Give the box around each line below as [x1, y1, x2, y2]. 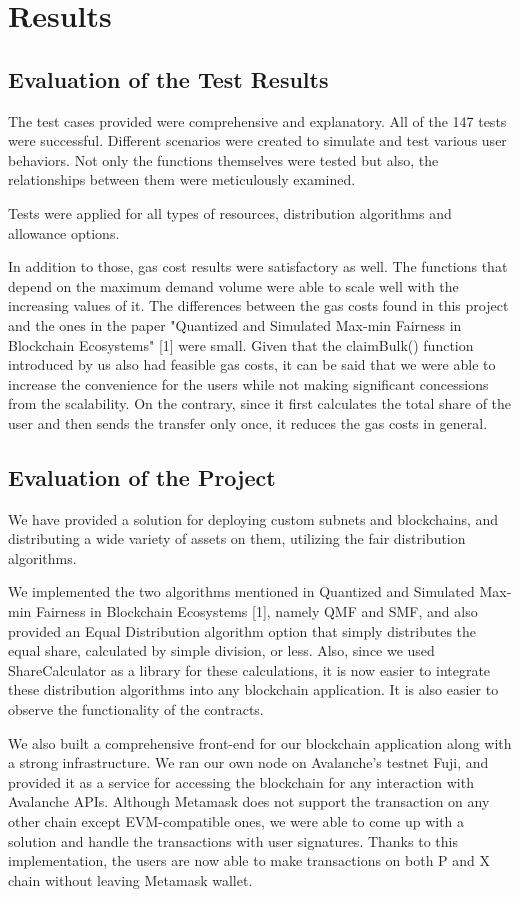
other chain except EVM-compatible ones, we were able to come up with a [8, 811, 465, 831]
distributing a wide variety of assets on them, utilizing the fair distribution [8, 528, 466, 549]
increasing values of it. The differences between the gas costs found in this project [8, 295, 509, 316]
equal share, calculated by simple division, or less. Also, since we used [8, 640, 435, 661]
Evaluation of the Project [8, 461, 276, 492]
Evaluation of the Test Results [8, 63, 329, 94]
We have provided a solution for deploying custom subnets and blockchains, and [8, 508, 499, 529]
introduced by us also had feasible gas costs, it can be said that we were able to [8, 354, 496, 375]
